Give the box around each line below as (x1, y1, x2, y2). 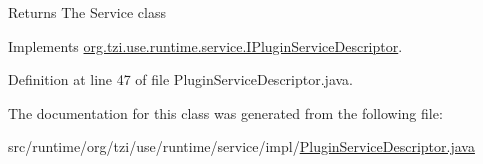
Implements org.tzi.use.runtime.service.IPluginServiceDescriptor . (8, 35, 403, 56)
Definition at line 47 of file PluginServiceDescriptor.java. (8, 69, 353, 90)
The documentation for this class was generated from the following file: (8, 102, 443, 123)
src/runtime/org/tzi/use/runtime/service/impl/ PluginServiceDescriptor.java (8, 136, 475, 157)
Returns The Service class (8, 2, 166, 22)
